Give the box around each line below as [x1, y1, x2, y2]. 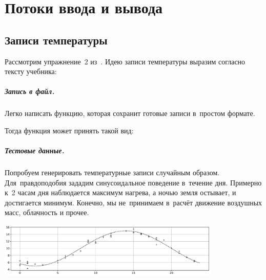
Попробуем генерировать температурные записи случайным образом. [5, 167, 220, 178]
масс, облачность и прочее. [5, 207, 89, 218]
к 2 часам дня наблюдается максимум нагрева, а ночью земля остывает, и [5, 187, 236, 198]
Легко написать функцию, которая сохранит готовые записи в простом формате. [5, 108, 255, 119]
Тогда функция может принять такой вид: [5, 125, 134, 135]
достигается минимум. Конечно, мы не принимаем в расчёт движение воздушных [5, 197, 262, 207]
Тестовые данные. [5, 145, 65, 156]
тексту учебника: [5, 66, 57, 77]
